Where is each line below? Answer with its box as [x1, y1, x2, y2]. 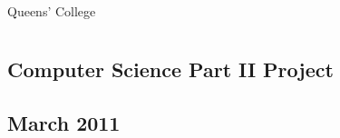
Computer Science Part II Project [7, 54, 334, 83]
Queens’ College [7, 2, 96, 20]
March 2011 [7, 108, 121, 136]
